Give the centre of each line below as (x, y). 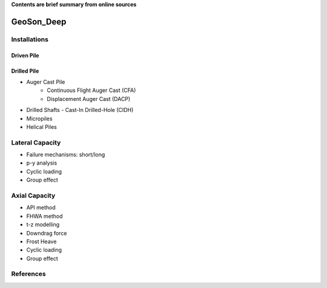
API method (41, 208)
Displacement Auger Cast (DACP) (89, 99)
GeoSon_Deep (39, 21)
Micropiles (39, 119)
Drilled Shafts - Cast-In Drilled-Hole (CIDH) (80, 110)
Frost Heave (41, 241)
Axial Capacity (33, 195)
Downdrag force (47, 233)
